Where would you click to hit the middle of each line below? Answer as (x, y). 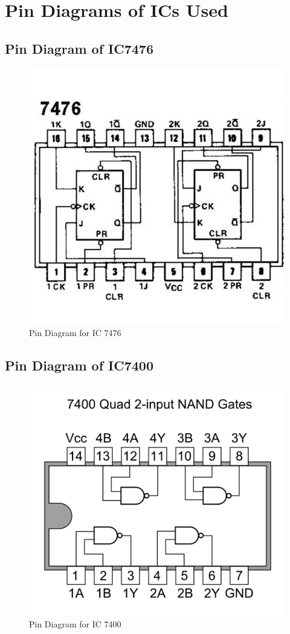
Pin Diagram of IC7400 (79, 365)
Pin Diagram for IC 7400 (75, 624)
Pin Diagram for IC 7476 (75, 333)
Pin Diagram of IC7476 (79, 48)
